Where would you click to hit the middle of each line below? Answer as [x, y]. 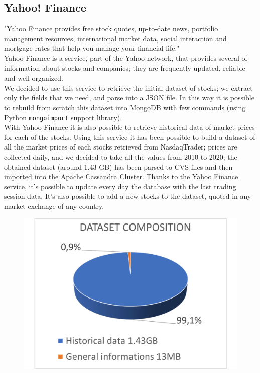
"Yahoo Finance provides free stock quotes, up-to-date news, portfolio [111, 28]
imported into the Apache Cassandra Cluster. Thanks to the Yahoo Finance [121, 176]
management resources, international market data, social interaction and [115, 38]
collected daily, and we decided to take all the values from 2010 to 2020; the [121, 156]
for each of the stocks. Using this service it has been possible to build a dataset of [130, 137]
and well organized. [34, 78]
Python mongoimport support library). [63, 117]
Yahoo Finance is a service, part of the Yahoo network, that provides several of [126, 58]
